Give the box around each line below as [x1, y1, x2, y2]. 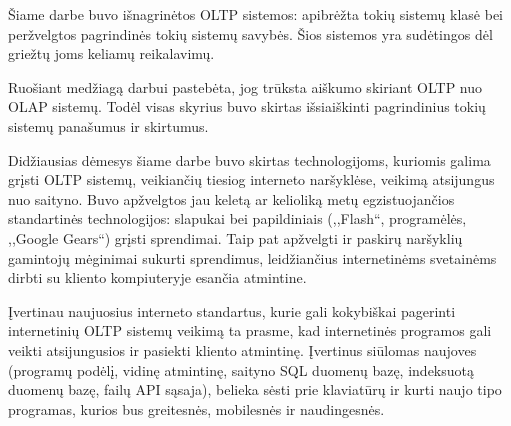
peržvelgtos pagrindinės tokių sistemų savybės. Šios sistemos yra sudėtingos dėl [8, 23, 493, 44]
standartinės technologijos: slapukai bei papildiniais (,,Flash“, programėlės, [8, 208, 467, 229]
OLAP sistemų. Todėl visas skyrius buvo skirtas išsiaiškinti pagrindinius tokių [8, 96, 486, 117]
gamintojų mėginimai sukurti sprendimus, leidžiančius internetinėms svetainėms [8, 247, 497, 268]
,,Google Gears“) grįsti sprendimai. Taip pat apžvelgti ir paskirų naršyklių [8, 227, 463, 248]
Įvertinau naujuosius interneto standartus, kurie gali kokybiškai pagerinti [8, 300, 456, 321]
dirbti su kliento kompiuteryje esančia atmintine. [8, 267, 307, 288]
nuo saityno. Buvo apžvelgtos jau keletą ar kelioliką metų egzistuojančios [8, 188, 455, 209]
